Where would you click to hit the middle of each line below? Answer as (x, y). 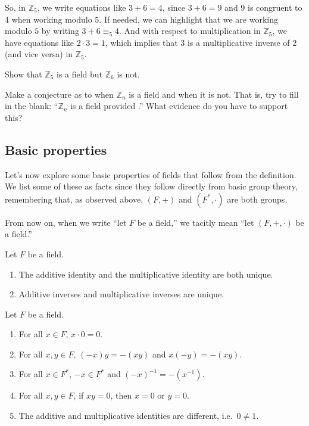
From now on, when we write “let (66, 222)
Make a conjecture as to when (59, 94)
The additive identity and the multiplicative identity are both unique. (146, 274)
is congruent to (275, 7)
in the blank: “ (32, 106)
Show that (24, 74)
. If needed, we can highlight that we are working (189, 19)
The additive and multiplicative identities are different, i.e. (126, 416)
